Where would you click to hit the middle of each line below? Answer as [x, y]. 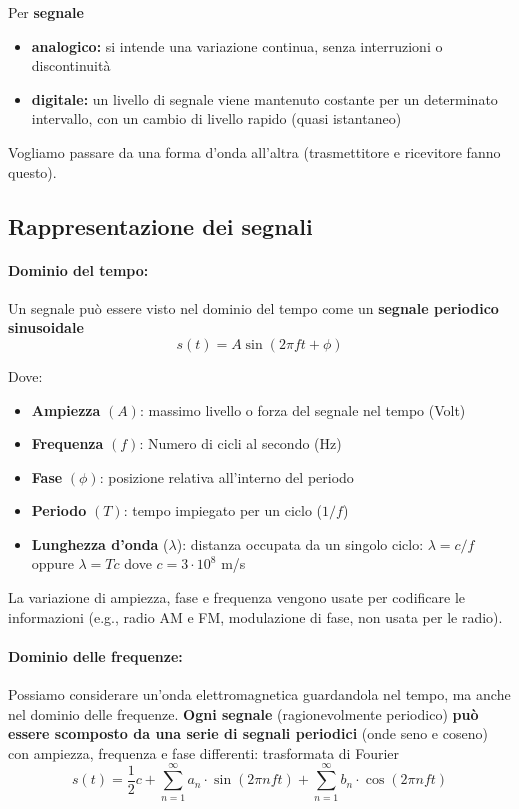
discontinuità [71, 65]
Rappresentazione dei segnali [160, 225]
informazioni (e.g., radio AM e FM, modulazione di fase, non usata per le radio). [255, 616]
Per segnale [46, 12]
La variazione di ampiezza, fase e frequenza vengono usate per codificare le [237, 597]
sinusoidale [46, 327]
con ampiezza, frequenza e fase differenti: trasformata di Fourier [204, 752]
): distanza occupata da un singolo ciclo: [300, 543]
